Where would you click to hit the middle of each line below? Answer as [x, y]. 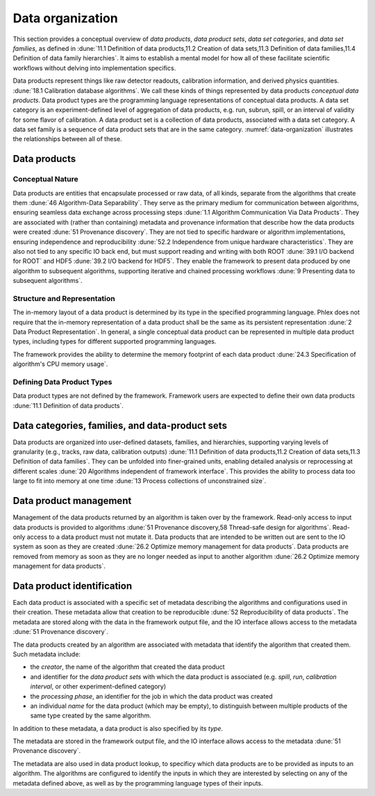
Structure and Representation [64, 298]
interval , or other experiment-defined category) [98, 687]
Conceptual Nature [46, 179]
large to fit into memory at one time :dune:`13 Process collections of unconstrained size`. [140, 481]
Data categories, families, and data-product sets [120, 425]
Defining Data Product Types [62, 382]
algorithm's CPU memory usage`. [60, 364]
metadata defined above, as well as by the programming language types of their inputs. [138, 783]
